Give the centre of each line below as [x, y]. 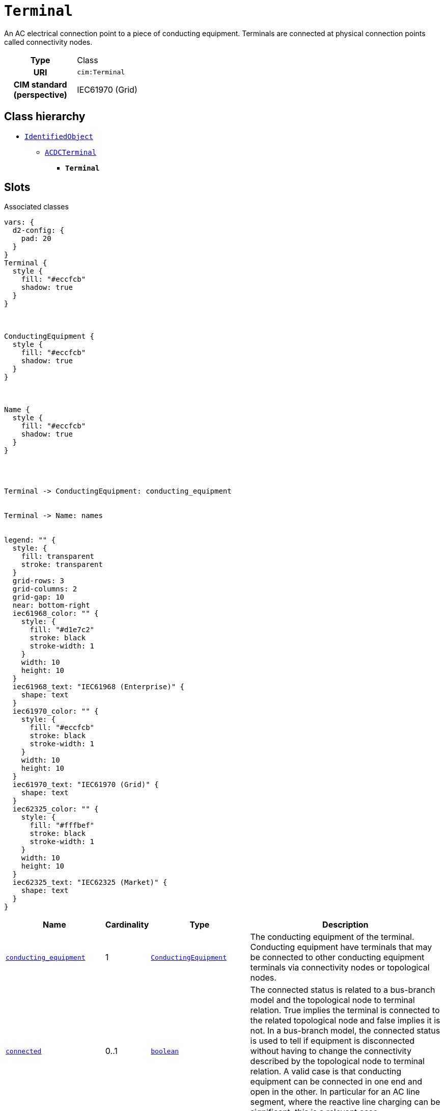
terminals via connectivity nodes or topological [340, 968]
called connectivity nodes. [48, 42]
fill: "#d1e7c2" [62, 630]
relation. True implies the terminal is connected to [345, 1010]
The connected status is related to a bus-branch [343, 990]
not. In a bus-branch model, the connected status [345, 1031]
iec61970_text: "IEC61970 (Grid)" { [86, 785]
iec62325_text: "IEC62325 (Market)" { [90, 883]
